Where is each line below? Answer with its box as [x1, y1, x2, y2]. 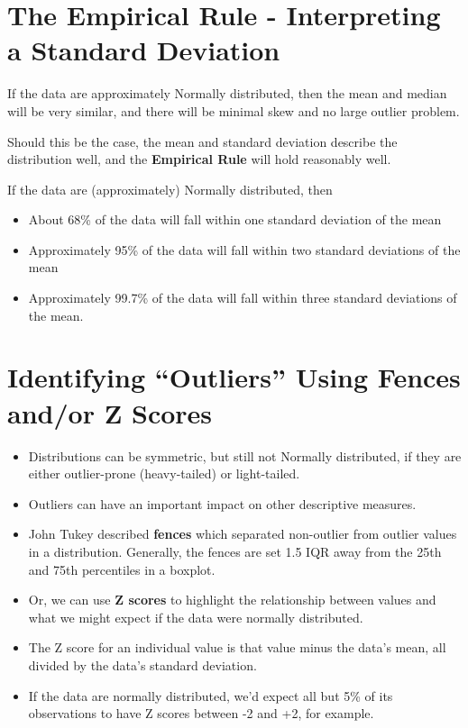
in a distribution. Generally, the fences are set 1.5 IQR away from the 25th [28, 541, 442, 560]
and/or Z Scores [7, 394, 213, 431]
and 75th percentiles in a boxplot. [28, 560, 216, 578]
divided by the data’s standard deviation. [28, 655, 257, 674]
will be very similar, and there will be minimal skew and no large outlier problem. [7, 101, 460, 120]
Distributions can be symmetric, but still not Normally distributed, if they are [28, 446, 462, 465]
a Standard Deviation [7, 32, 280, 68]
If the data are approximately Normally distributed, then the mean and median [7, 84, 447, 103]
